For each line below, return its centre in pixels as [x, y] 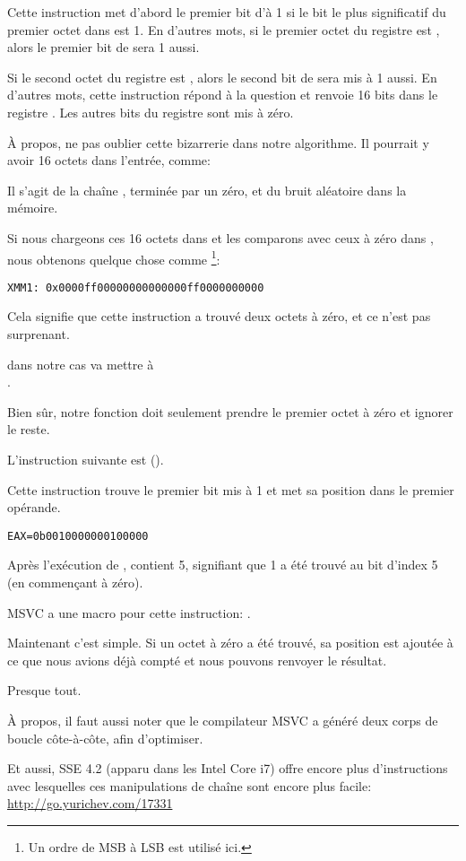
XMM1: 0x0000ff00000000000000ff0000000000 [136, 287]
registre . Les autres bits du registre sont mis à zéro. [151, 112]
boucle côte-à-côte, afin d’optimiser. [105, 738]
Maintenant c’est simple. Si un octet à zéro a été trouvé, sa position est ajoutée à [230, 643]
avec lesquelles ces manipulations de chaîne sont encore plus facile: [190, 785]
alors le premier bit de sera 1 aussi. [104, 47]
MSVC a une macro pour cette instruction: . [129, 612]
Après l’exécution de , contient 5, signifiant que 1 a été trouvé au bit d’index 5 [223, 565]
